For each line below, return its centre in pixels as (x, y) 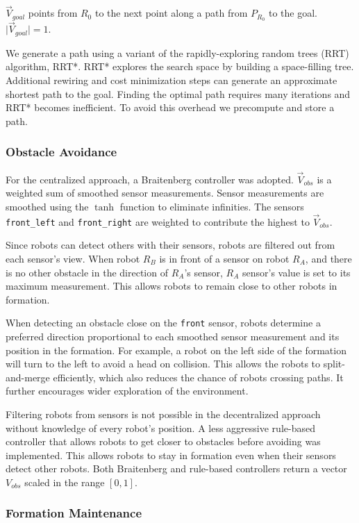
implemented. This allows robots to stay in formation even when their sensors (171, 455)
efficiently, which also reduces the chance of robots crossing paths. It (198, 377)
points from (53, 13)
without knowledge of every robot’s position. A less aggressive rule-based (160, 427)
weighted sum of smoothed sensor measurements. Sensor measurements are (165, 193)
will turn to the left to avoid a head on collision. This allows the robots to (163, 364)
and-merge (28, 377)
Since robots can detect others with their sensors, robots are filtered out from (170, 245)
